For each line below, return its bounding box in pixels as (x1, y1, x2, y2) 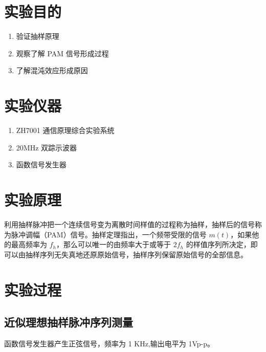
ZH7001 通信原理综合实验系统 (16, 125, 115, 136)
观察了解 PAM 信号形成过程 (16, 48, 109, 58)
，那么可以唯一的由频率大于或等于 (56, 239, 171, 250)
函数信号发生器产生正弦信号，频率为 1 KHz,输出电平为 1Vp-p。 (4, 338, 215, 348)
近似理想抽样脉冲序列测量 (4, 314, 133, 330)
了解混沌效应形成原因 (16, 65, 88, 76)
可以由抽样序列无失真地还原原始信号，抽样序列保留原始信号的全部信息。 (4, 249, 248, 259)
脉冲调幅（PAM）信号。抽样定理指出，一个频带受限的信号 (11, 229, 207, 239)
